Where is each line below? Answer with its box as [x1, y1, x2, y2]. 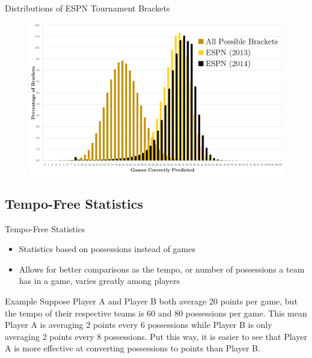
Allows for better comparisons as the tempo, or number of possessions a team [19, 262, 305, 275]
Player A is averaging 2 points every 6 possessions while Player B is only [5, 318, 272, 331]
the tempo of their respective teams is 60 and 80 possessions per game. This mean [5, 306, 307, 319]
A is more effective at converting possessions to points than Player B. [5, 342, 260, 354]
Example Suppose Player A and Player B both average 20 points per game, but [5, 294, 298, 307]
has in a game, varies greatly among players [19, 274, 180, 287]
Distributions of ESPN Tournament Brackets [5, 2, 170, 14]
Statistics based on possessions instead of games [19, 242, 195, 255]
